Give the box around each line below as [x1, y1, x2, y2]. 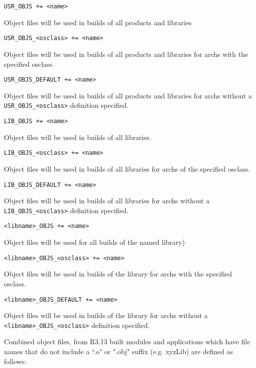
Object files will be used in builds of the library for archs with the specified [4, 269, 232, 279]
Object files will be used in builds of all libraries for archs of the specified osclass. [4, 163, 251, 174]
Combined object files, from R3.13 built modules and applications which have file [4, 336, 251, 347]
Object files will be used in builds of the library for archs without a [4, 310, 208, 321]
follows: [4, 356, 27, 366]
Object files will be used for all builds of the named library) [4, 237, 185, 247]
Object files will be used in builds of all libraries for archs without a [4, 195, 210, 206]
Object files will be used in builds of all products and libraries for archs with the [4, 48, 248, 59]
